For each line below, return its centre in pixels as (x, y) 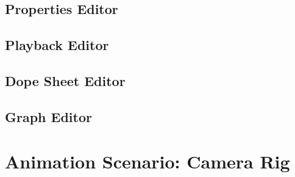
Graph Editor (48, 116)
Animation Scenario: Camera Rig (147, 161)
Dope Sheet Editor (65, 80)
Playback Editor (57, 45)
